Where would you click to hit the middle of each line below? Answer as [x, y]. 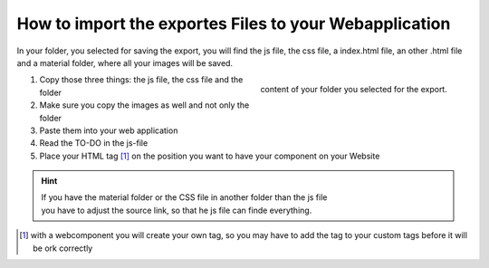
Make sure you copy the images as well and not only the [144, 105]
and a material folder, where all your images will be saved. [125, 62]
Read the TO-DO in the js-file [94, 143]
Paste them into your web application [109, 130]
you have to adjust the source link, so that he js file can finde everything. [177, 210]
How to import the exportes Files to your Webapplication [234, 24]
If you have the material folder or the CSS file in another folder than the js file [184, 197]
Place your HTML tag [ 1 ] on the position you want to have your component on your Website [210, 156]
